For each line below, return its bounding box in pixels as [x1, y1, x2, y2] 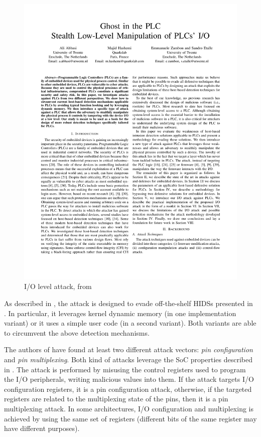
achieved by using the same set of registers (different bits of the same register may [4, 413, 257, 423]
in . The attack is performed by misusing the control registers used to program [4, 364, 246, 374]
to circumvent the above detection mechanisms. [4, 327, 150, 338]
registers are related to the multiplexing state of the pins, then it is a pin [4, 393, 228, 404]
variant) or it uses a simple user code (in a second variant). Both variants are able [4, 318, 256, 328]
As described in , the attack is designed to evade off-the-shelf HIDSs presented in [4, 298, 253, 309]
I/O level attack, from [24, 281, 92, 292]
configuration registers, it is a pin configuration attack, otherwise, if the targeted [4, 383, 252, 394]
